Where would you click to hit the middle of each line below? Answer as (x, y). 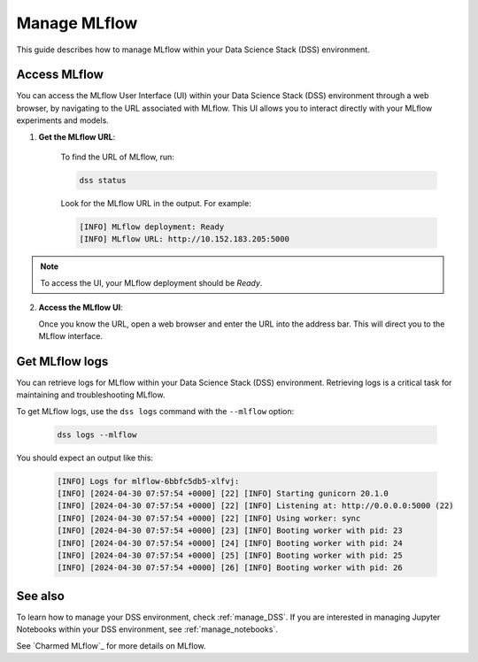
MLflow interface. (71, 335)
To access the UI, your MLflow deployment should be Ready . (151, 282)
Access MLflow (60, 75)
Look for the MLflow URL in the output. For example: (156, 203)
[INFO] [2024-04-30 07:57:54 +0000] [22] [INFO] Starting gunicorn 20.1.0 (223, 493)
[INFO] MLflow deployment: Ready (152, 227)
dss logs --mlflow (97, 435)
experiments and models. (63, 120)
